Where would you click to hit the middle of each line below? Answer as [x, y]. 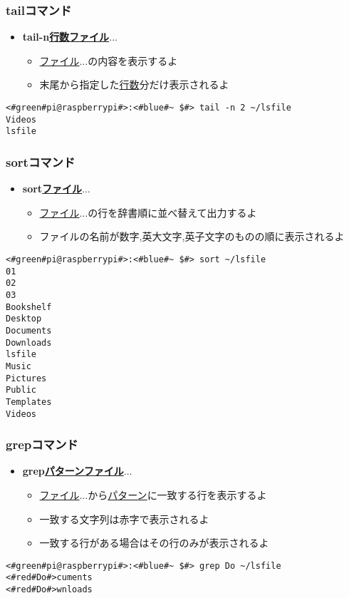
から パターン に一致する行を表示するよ [177, 494]
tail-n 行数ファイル [66, 37]
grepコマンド [42, 444]
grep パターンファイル [73, 471]
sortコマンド [41, 161]
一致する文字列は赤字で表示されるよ [124, 519]
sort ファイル [52, 189]
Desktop [24, 319]
